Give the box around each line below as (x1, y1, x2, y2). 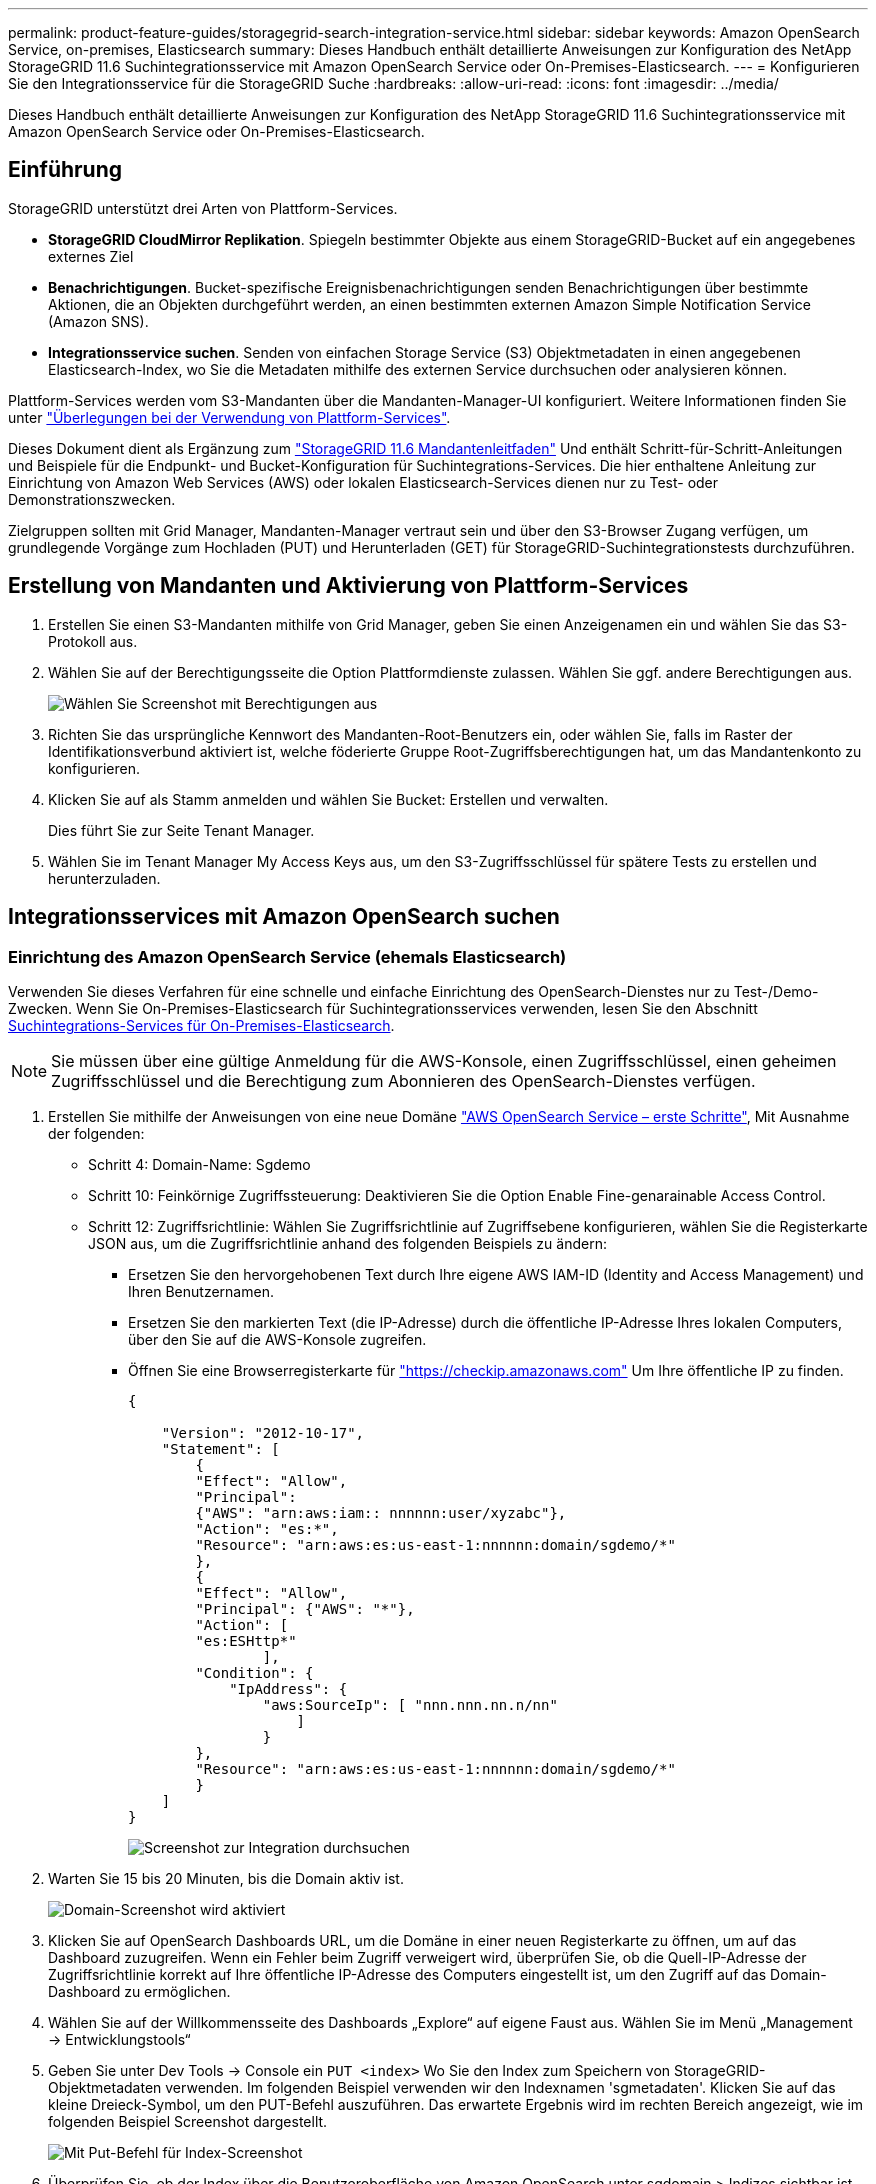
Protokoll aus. (48, 632, 138, 650)
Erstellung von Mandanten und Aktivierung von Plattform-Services (8, 573, 689, 599)
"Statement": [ (161, 1440, 280, 1457)
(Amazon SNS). (48, 312, 149, 330)
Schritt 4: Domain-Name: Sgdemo (88, 1155, 311, 1173)
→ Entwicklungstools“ (48, 2030, 191, 2048)
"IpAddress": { (229, 1680, 348, 1697)
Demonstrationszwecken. (8, 490, 176, 508)
